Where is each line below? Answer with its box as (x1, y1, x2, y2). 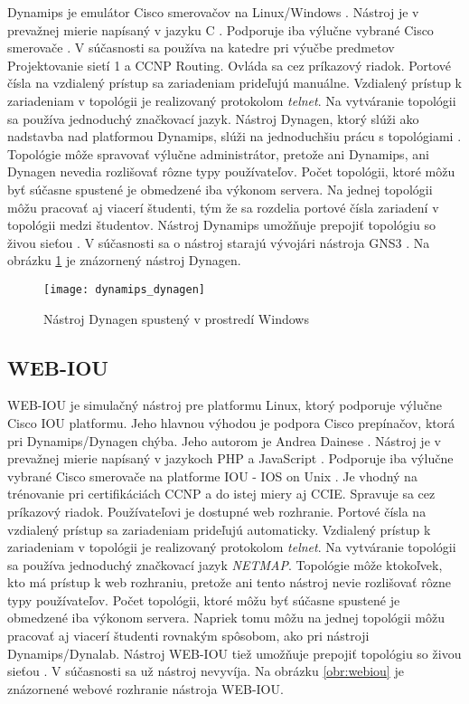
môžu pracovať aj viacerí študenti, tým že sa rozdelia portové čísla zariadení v (7, 197, 439, 216)
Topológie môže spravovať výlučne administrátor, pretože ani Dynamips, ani (7, 144, 429, 163)
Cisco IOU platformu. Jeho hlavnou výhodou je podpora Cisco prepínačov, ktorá (7, 413, 455, 432)
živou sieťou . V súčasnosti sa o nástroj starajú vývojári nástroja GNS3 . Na (7, 233, 430, 252)
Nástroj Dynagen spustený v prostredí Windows (43, 309, 309, 328)
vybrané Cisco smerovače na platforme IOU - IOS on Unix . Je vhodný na (7, 466, 417, 485)
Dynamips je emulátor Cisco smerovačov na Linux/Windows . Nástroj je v (7, 3, 419, 21)
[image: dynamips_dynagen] (43, 282, 205, 296)
